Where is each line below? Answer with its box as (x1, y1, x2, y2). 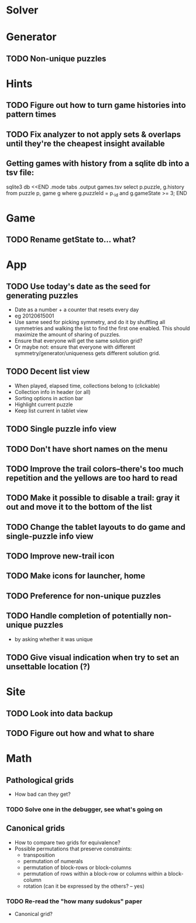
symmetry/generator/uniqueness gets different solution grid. (14, 349, 161, 356)
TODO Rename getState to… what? (6, 234, 136, 244)
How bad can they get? (14, 791, 71, 798)
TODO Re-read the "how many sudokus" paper (6, 897, 142, 905)
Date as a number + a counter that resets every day (14, 306, 139, 313)
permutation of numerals (23, 857, 83, 864)
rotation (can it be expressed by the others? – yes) (23, 883, 145, 890)
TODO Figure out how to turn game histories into (6, 100, 186, 110)
